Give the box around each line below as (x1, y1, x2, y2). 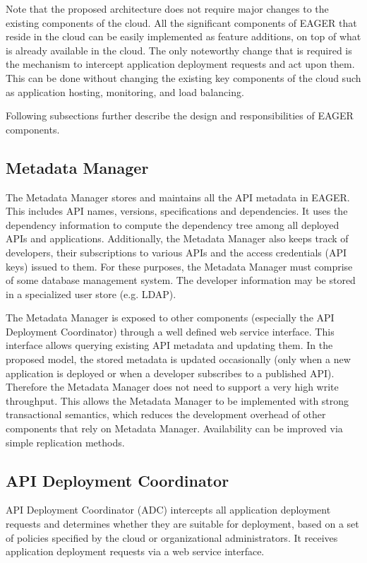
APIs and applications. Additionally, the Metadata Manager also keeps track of (6, 231, 349, 246)
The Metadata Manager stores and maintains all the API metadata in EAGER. (6, 189, 350, 204)
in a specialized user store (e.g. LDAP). (6, 286, 176, 301)
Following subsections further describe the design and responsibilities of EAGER (6, 108, 354, 123)
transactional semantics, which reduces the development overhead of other (6, 407, 326, 422)
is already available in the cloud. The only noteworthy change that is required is (6, 42, 352, 57)
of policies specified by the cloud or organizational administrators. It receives (6, 530, 338, 545)
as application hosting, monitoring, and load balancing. (6, 84, 244, 99)
